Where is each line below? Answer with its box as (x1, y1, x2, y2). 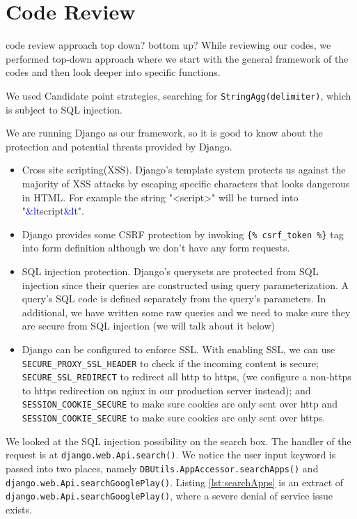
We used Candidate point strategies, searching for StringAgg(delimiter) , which (6, 88, 351, 102)
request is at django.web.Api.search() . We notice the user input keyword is (6, 447, 336, 462)
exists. (6, 502, 32, 516)
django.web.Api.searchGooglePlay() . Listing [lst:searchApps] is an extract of (6, 474, 344, 489)
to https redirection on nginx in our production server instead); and (22, 382, 311, 397)
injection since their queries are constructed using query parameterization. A (22, 277, 349, 292)
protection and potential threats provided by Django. (6, 139, 232, 153)
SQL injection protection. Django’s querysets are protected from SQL (22, 263, 319, 278)
